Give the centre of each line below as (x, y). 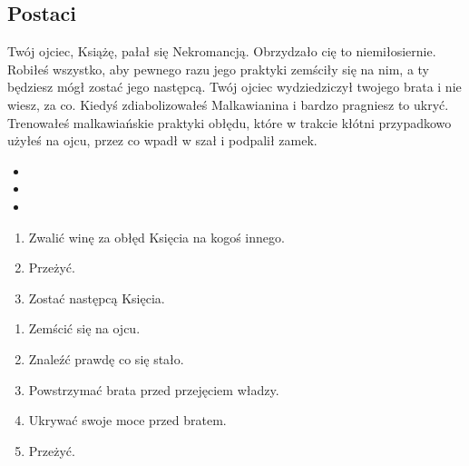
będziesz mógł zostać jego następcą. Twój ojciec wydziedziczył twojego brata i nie (234, 87)
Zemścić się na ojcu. (84, 328)
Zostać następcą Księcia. (97, 297)
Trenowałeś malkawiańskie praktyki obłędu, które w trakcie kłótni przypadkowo (230, 122)
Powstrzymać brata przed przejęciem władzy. (154, 389)
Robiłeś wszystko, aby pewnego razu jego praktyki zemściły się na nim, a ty (219, 69)
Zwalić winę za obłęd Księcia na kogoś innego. (156, 237)
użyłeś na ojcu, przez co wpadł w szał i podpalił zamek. (162, 140)
